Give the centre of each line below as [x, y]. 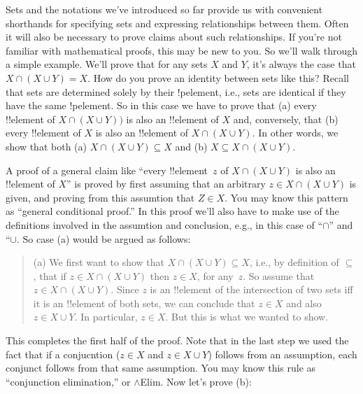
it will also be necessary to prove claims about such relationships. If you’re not [174, 37]
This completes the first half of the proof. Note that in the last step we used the [177, 340]
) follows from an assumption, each [283, 354]
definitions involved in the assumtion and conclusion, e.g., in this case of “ [164, 224]
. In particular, [106, 317]
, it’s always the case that [301, 64]
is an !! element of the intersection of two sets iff [251, 289]
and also [304, 303]
